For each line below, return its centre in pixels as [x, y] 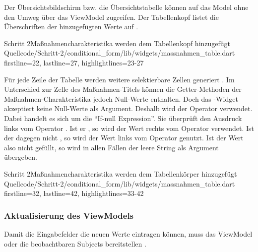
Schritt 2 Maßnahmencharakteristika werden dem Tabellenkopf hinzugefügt [117, 43]
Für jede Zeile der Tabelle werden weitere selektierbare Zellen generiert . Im [119, 79]
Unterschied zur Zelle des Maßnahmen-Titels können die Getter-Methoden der [123, 89]
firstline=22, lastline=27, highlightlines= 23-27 [74, 62]
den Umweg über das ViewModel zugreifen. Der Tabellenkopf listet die [111, 17]
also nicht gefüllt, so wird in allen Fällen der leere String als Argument [111, 147]
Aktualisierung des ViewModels [69, 215]
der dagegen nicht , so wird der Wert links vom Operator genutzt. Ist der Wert [124, 138]
